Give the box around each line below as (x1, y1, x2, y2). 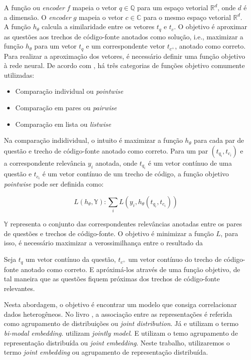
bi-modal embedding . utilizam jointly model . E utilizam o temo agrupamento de (4, 328, 238, 338)
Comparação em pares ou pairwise (15, 103, 117, 113)
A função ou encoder (4, 2, 65, 12)
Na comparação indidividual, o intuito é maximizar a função (4, 135, 183, 145)
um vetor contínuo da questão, (25, 254, 116, 264)
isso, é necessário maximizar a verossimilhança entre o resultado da (4, 238, 203, 248)
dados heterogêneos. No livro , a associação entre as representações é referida (4, 309, 232, 319)
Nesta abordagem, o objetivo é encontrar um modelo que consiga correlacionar (4, 299, 237, 309)
